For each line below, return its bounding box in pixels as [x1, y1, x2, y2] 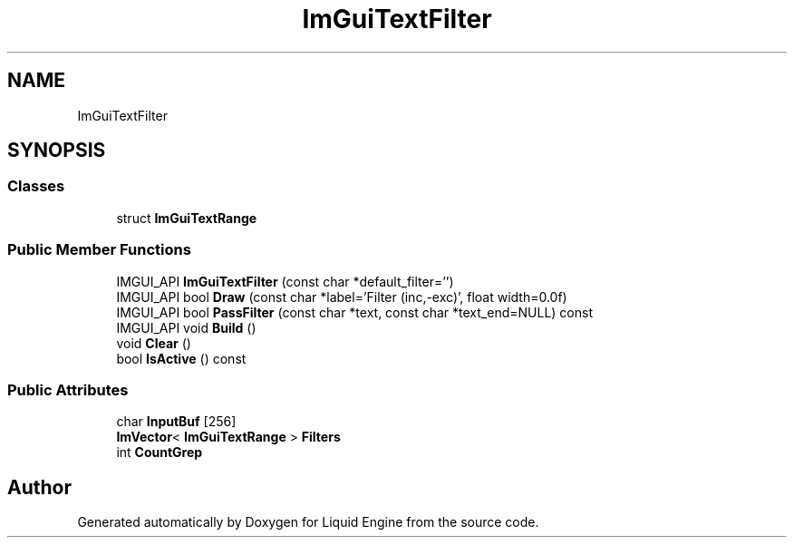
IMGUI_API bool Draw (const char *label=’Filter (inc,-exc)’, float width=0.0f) [116, 288, 567, 305]
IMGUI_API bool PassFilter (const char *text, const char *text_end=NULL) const [116, 304, 593, 320]
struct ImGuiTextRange [116, 209, 257, 226]
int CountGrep [116, 444, 203, 461]
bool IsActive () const [116, 350, 247, 366]
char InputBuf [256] [116, 414, 237, 430]
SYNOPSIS [7, 139, 106, 162]
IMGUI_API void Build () [116, 319, 257, 336]
